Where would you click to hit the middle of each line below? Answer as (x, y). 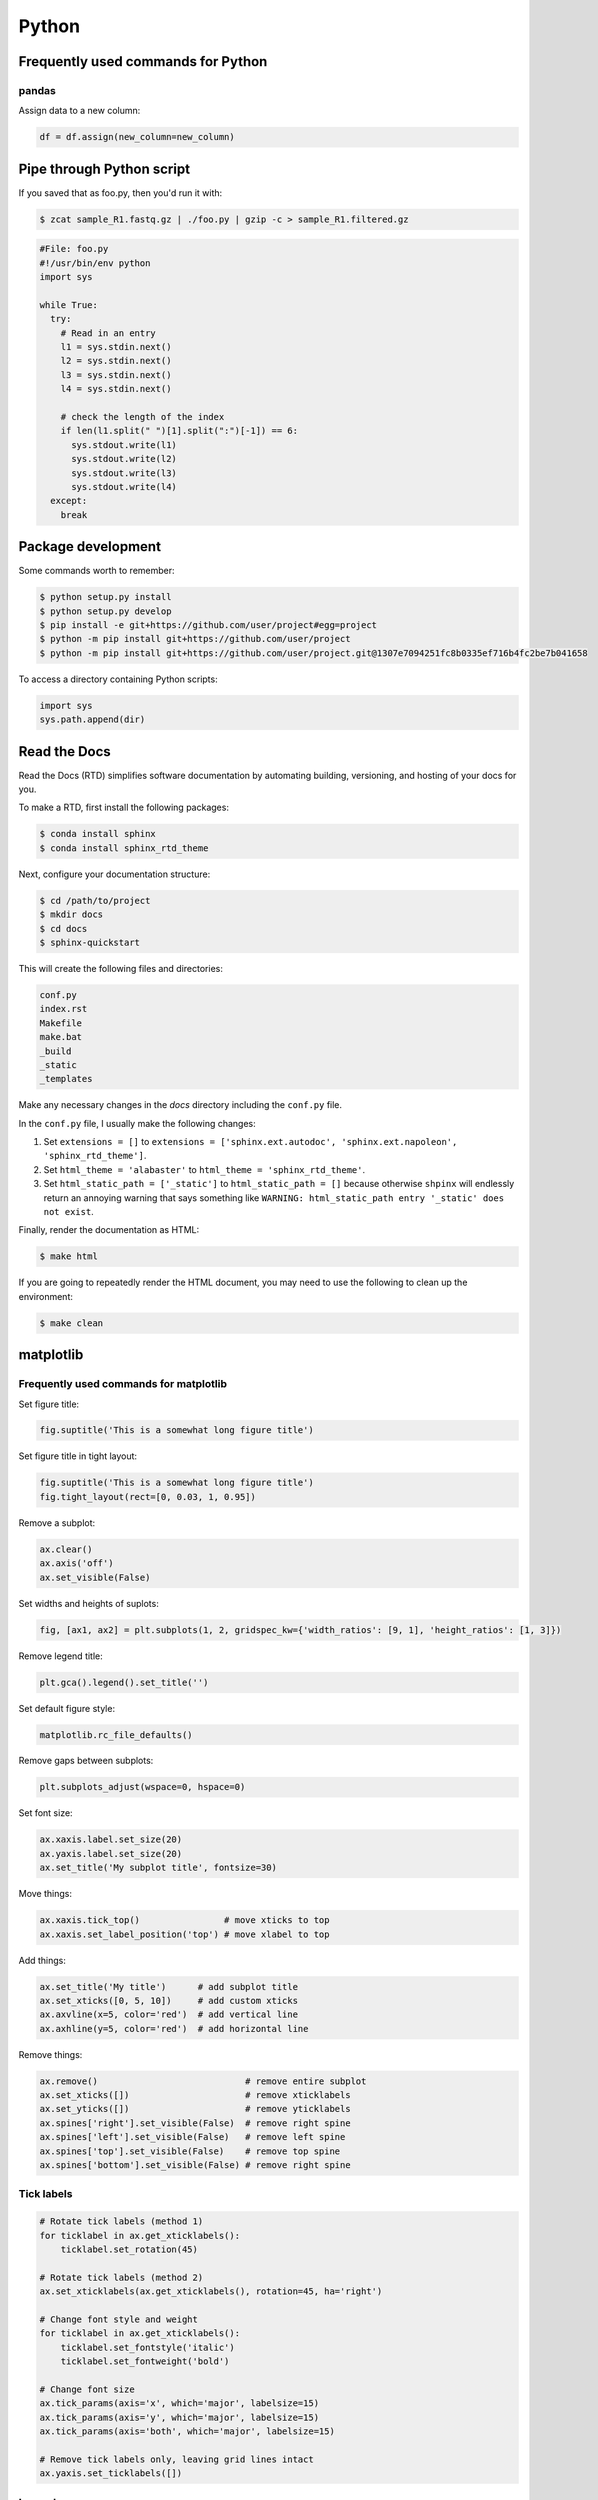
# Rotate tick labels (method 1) (121, 2221)
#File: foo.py (74, 249)
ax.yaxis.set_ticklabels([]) (111, 2473)
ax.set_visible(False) (95, 1577)
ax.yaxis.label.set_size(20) (111, 1853)
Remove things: (50, 2054)
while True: (69, 304)
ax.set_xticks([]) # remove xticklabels (195, 2095)
